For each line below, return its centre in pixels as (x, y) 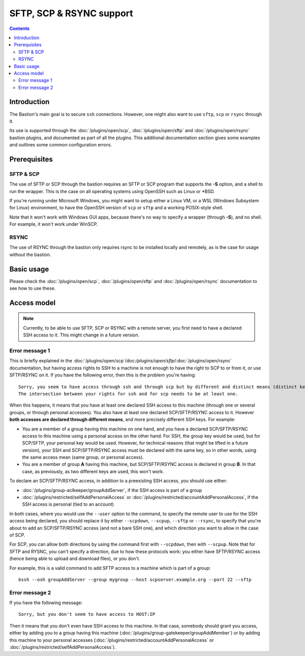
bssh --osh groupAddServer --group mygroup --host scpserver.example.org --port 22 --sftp (135, 580)
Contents (20, 28)
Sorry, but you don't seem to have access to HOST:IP (87, 614)
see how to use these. (33, 288)
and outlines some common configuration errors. (60, 145)
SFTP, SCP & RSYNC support (71, 13)
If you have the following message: (46, 603)
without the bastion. (30, 255)
